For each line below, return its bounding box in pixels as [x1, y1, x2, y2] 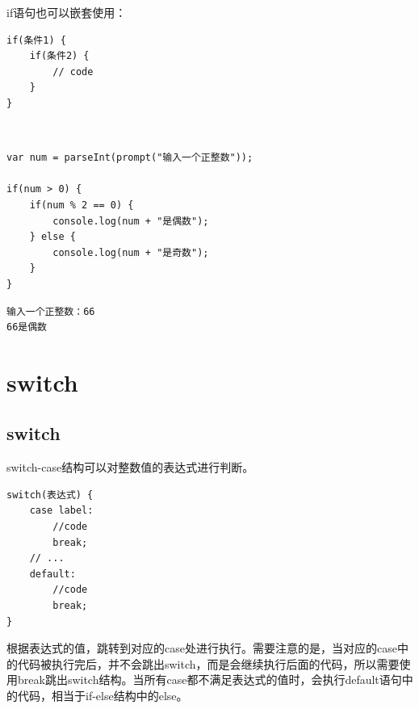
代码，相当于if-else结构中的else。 [17, 686, 188, 703]
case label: [29, 505, 94, 517]
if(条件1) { [6, 34, 66, 46]
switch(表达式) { [6, 489, 94, 501]
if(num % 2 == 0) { [29, 199, 134, 211]
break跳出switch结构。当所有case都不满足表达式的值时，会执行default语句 [17, 671, 402, 688]
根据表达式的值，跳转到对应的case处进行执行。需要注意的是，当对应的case [6, 640, 397, 657]
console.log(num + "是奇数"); [52, 246, 209, 258]
